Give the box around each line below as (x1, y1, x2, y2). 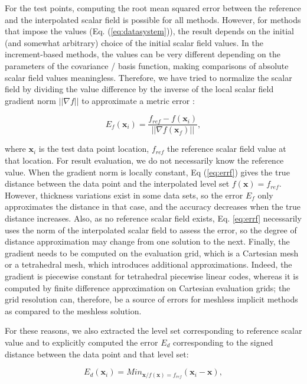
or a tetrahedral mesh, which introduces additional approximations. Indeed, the (5, 258, 292, 271)
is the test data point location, (38, 142, 149, 155)
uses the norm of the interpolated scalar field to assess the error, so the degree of (5, 223, 297, 236)
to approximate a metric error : (81, 94, 195, 106)
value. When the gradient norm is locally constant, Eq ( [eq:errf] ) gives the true (5, 165, 290, 178)
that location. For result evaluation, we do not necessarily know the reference (5, 154, 284, 166)
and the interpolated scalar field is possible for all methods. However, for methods (5, 13, 301, 25)
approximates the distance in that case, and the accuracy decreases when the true (5, 200, 301, 213)
